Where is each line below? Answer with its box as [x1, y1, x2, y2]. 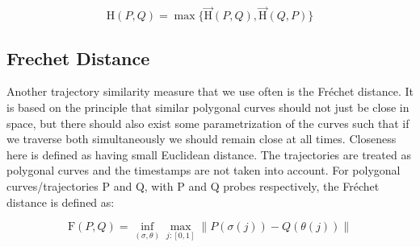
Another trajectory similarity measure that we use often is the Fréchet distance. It [6, 83, 414, 100]
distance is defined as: [6, 193, 115, 210]
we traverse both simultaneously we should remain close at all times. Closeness [6, 130, 397, 147]
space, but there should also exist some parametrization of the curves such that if [6, 114, 409, 131]
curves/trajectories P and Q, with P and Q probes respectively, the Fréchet [6, 177, 380, 194]
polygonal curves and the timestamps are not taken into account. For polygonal [6, 162, 401, 179]
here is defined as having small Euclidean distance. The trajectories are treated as [6, 146, 411, 163]
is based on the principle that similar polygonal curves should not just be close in [6, 99, 409, 116]
